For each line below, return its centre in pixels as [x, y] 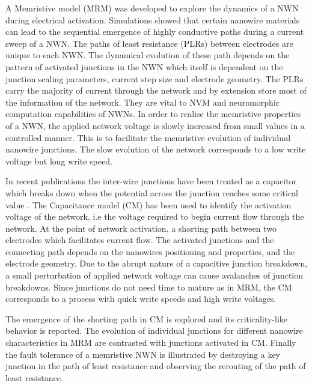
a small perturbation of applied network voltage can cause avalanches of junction [154, 275]
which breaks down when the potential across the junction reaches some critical [152, 192]
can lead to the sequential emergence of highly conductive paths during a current [155, 32]
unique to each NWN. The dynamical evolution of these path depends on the [148, 55]
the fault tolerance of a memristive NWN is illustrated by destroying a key [143, 354]
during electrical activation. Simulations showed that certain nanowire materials [153, 20]
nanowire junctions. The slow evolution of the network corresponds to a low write [156, 149]
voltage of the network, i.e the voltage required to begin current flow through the [155, 216]
